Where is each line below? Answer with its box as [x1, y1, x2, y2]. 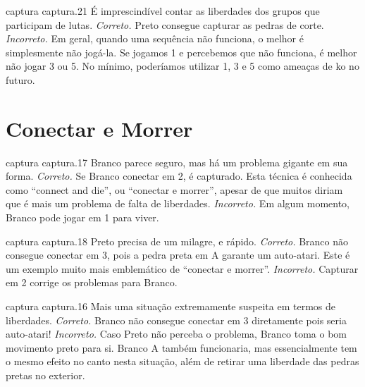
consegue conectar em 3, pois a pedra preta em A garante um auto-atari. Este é [6, 247, 350, 262]
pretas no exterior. [6, 368, 85, 382]
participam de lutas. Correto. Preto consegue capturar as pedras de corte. [6, 17, 324, 32]
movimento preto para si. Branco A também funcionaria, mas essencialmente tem [6, 340, 357, 355]
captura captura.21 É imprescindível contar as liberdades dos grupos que [6, 4, 320, 18]
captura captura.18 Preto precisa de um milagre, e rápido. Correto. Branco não [6, 233, 349, 248]
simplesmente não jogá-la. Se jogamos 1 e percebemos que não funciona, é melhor [6, 44, 357, 59]
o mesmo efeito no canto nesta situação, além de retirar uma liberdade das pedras [6, 354, 359, 369]
